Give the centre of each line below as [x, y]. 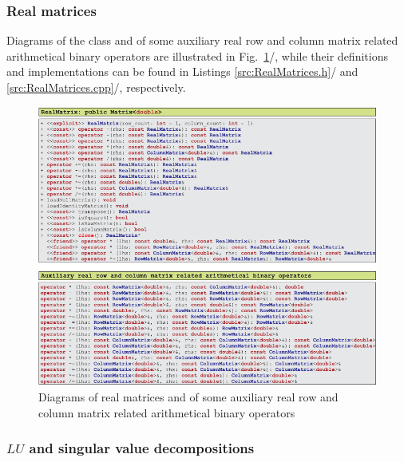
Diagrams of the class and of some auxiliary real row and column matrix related [202, 40]
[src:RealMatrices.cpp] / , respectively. [96, 87]
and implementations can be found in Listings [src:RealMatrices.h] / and [182, 71]
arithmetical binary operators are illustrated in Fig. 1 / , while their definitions [197, 55]
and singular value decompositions [142, 448]
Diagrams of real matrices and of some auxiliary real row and [188, 396]
